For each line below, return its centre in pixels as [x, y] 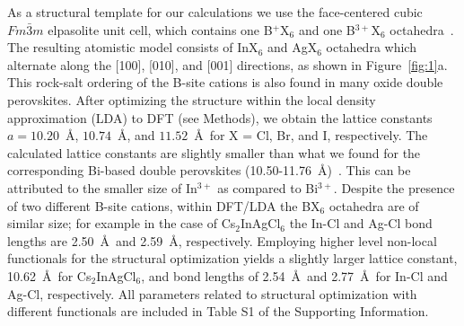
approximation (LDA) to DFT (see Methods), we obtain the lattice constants [220, 117]
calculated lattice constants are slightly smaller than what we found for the [214, 152]
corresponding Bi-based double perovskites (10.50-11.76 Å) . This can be [209, 170]
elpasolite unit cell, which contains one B [160, 29]
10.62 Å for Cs [49, 275]
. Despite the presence [394, 187]
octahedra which [371, 47]
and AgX [292, 47]
